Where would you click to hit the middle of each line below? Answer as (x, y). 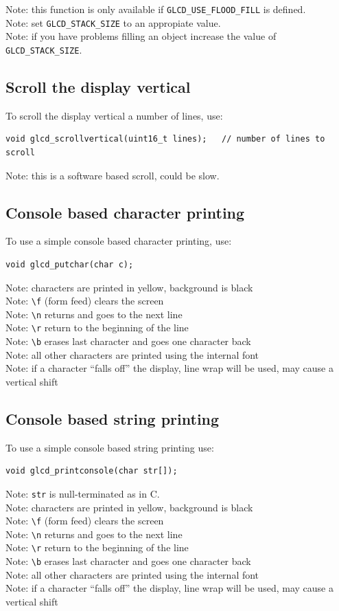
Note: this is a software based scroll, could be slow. (113, 175)
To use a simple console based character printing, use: (119, 241)
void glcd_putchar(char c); (70, 264)
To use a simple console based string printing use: (110, 447)
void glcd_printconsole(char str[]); (92, 471)
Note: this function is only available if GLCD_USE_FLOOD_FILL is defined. (156, 9)
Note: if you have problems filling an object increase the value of (141, 36)
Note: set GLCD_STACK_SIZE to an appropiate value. (113, 22)
